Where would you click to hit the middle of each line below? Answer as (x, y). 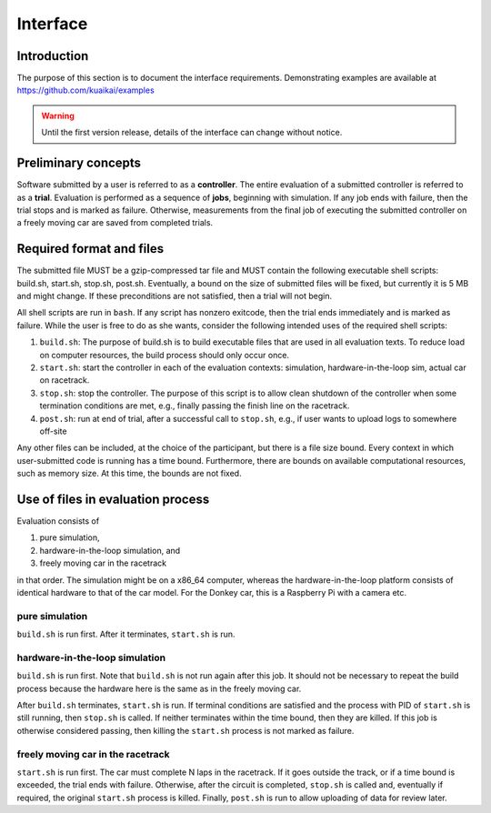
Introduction (53, 56)
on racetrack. (65, 380)
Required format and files (90, 249)
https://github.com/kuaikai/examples (85, 90)
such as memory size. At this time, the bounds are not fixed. (129, 474)
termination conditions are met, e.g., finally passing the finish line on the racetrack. (195, 406)
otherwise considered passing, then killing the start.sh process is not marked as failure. (185, 730)
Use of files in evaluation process (113, 499)
